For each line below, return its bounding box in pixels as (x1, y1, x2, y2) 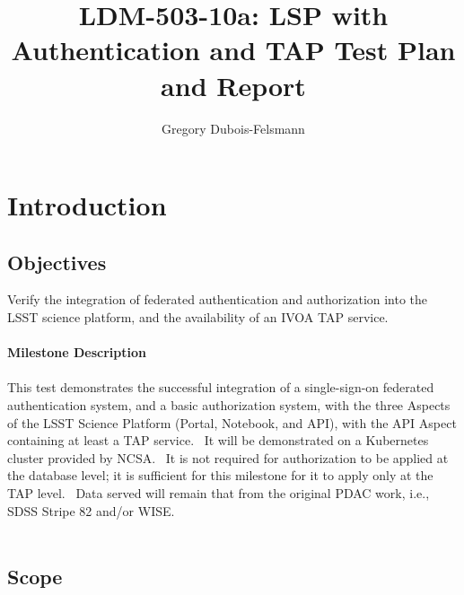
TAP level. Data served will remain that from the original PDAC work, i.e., (7, 484, 430, 503)
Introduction (7, 187, 167, 223)
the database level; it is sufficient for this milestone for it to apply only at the (7, 466, 433, 485)
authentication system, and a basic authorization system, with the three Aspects (7, 396, 451, 415)
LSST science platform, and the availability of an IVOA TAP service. (7, 308, 389, 327)
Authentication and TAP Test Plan (11, 31, 456, 68)
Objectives (7, 248, 107, 276)
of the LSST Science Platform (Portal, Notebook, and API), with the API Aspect (7, 413, 457, 432)
